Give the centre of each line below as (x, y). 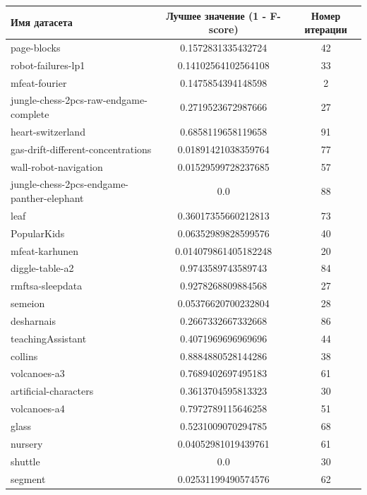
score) (223, 29)
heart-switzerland (48, 131)
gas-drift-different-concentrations (81, 149)
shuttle (25, 461)
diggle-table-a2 (42, 268)
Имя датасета (42, 22)
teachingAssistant (49, 338)
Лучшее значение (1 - (216, 15)
